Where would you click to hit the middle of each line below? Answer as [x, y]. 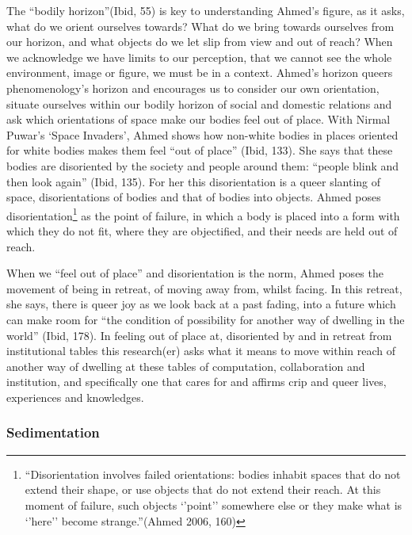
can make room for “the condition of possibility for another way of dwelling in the [206, 319]
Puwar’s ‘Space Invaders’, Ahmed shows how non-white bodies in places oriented [202, 134]
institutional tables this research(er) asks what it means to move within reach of [201, 351]
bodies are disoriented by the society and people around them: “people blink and [203, 165]
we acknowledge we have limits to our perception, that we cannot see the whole [199, 57]
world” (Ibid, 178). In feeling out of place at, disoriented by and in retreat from [199, 335]
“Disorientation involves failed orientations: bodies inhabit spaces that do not [213, 474]
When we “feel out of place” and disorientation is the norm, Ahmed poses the [195, 273]
